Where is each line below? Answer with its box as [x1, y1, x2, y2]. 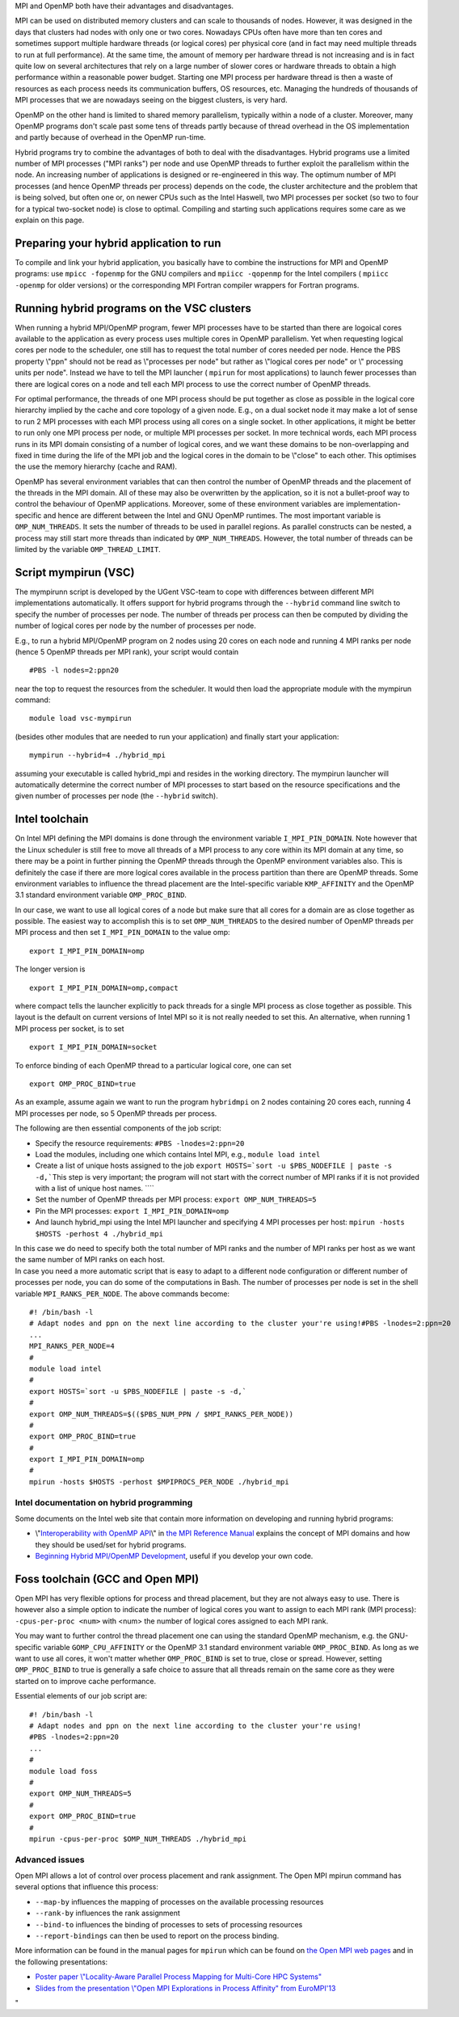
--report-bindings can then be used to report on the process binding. [35, 1931, 280, 1940]
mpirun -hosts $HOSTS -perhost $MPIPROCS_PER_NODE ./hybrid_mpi [29, 1477, 290, 1486]
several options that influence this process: [15, 1882, 159, 1892]
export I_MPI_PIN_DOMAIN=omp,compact [29, 983, 179, 992]
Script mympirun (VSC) [15, 566, 135, 579]
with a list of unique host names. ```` [35, 1184, 155, 1194]
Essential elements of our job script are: [15, 1691, 148, 1701]
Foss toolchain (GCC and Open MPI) [15, 1572, 200, 1585]
